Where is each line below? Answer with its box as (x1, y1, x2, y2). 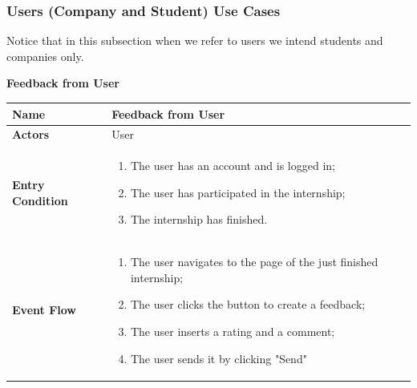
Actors (12, 126, 50, 143)
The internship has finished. (130, 211, 268, 228)
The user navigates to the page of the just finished (130, 253, 379, 270)
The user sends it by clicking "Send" (130, 350, 307, 366)
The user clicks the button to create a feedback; (130, 296, 366, 313)
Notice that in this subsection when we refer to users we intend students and (6, 32, 383, 49)
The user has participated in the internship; (130, 184, 346, 200)
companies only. (6, 47, 84, 64)
